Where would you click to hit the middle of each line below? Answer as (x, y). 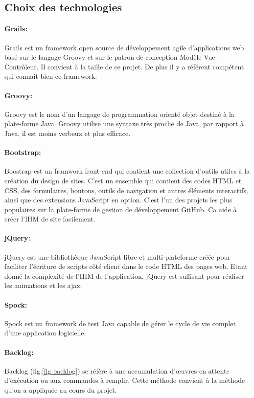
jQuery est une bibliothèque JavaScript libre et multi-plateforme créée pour (117, 256)
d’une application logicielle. (45, 333)
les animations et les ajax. (43, 285)
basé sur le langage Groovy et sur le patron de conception (91, 57)
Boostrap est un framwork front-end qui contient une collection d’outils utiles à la (127, 171)
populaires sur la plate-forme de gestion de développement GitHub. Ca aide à (121, 209)
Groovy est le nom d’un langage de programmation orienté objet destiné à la (119, 114)
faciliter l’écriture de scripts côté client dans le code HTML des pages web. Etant (126, 266)
